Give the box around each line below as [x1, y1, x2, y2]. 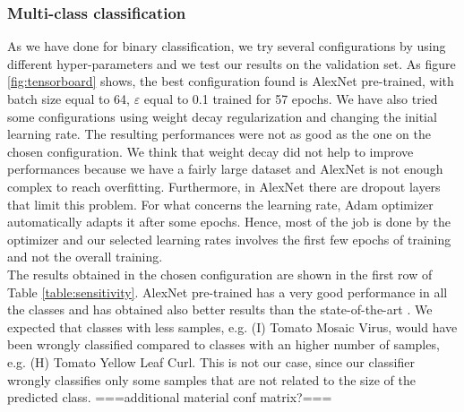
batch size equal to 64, [7, 90, 130, 107]
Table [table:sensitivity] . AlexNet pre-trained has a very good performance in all [7, 282, 448, 301]
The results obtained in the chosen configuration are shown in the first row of [7, 264, 433, 283]
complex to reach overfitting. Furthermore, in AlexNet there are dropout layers [7, 176, 441, 195]
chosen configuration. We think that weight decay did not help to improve [7, 142, 414, 160]
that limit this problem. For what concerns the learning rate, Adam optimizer [7, 194, 434, 213]
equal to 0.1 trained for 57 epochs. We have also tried [143, 90, 438, 107]
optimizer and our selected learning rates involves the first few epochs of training [7, 229, 451, 248]
